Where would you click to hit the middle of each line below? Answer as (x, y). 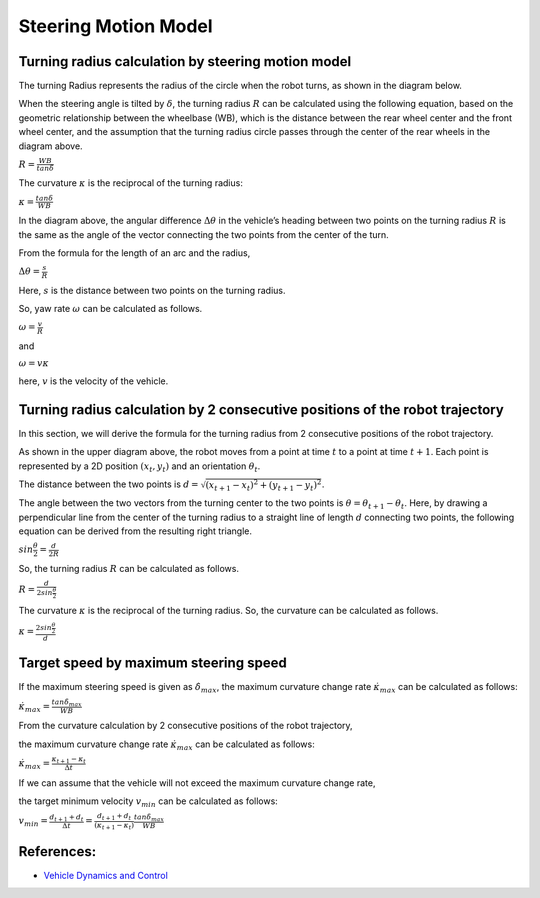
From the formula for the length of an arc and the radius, (134, 253)
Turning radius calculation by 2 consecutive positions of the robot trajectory (261, 409)
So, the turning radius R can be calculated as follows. (129, 568)
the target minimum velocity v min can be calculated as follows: (148, 802)
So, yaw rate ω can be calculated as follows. (110, 309)
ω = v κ (34, 363)
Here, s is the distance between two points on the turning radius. (152, 290)
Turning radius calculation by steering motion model (185, 61)
